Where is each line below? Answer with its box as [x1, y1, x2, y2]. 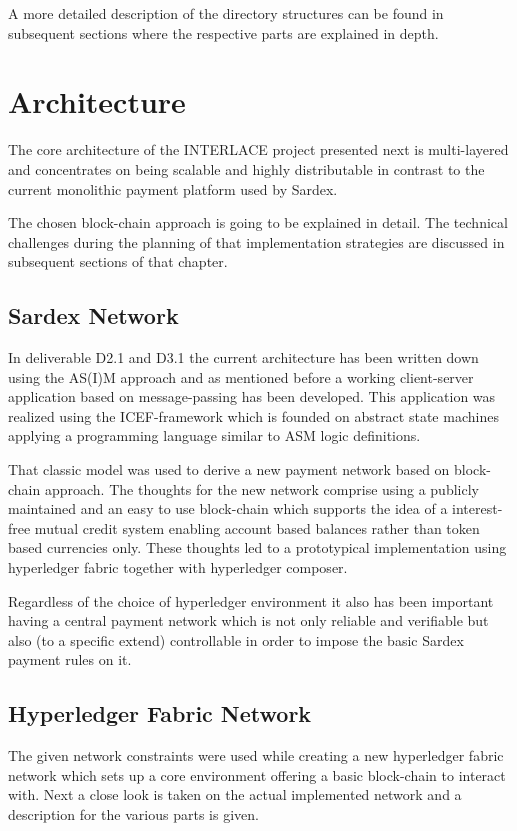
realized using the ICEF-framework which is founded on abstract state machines [8, 405, 499, 426]
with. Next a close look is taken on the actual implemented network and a [8, 784, 462, 805]
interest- [452, 498, 503, 519]
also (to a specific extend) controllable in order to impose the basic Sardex [8, 629, 464, 650]
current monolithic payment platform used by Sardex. [8, 178, 338, 199]
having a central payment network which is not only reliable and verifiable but [8, 610, 489, 631]
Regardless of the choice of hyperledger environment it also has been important [8, 590, 494, 611]
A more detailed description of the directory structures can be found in [8, 3, 444, 23]
